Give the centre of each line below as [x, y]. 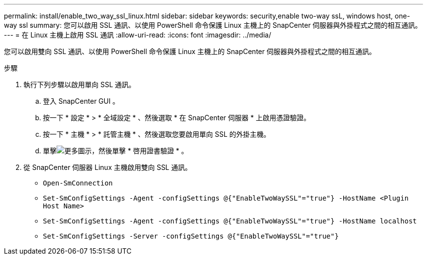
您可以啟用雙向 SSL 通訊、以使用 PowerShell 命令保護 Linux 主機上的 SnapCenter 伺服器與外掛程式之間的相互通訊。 [190, 51]
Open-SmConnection [78, 183]
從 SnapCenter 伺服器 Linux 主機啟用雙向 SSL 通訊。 [108, 167]
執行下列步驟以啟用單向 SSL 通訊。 [79, 84]
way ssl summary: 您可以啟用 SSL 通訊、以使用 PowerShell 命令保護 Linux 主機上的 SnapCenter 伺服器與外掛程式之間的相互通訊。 [213, 25]
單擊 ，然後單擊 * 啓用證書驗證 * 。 [116, 151]
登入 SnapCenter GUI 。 [81, 101]
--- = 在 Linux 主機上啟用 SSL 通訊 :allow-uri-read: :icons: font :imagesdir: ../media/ [138, 35]
